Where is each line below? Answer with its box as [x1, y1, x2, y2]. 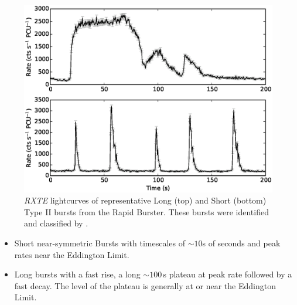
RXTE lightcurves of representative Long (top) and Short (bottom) [24, 194, 267, 206]
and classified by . [24, 217, 88, 229]
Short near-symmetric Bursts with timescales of [14, 237, 185, 249]
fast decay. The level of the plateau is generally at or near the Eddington [14, 279, 276, 292]
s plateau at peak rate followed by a [163, 268, 292, 280]
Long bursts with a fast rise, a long [14, 268, 141, 280]
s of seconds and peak [202, 237, 281, 249]
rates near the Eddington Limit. [14, 248, 129, 260]
